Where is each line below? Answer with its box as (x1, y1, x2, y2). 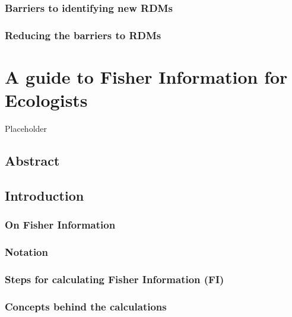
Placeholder (5, 122, 47, 134)
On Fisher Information (5, 217, 116, 232)
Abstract (5, 151, 60, 169)
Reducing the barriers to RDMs (5, 27, 161, 42)
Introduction (5, 186, 84, 204)
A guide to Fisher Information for (5, 64, 288, 88)
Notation (5, 244, 48, 259)
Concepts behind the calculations (5, 299, 167, 313)
